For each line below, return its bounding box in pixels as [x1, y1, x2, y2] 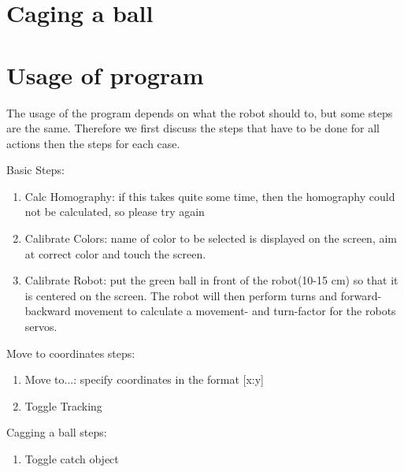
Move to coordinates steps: [6, 344, 135, 361]
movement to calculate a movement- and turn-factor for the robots [74, 303, 396, 319]
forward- [340, 287, 382, 303]
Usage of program [6, 58, 204, 91]
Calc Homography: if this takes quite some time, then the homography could [24, 188, 395, 204]
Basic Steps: [6, 162, 65, 178]
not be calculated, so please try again [24, 203, 205, 220]
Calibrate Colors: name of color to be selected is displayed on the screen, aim [24, 230, 398, 247]
